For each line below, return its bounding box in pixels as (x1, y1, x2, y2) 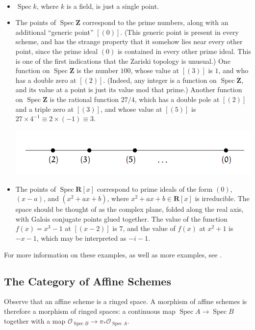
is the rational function (50, 94, 119, 104)
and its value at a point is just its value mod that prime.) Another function (15, 84, 242, 95)
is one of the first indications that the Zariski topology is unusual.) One (15, 55, 230, 66)
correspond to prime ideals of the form (97, 183, 213, 194)
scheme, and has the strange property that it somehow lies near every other (15, 36, 243, 47)
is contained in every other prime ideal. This (117, 46, 251, 56)
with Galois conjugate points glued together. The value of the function (15, 213, 228, 224)
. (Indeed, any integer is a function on (103, 75, 217, 85)
